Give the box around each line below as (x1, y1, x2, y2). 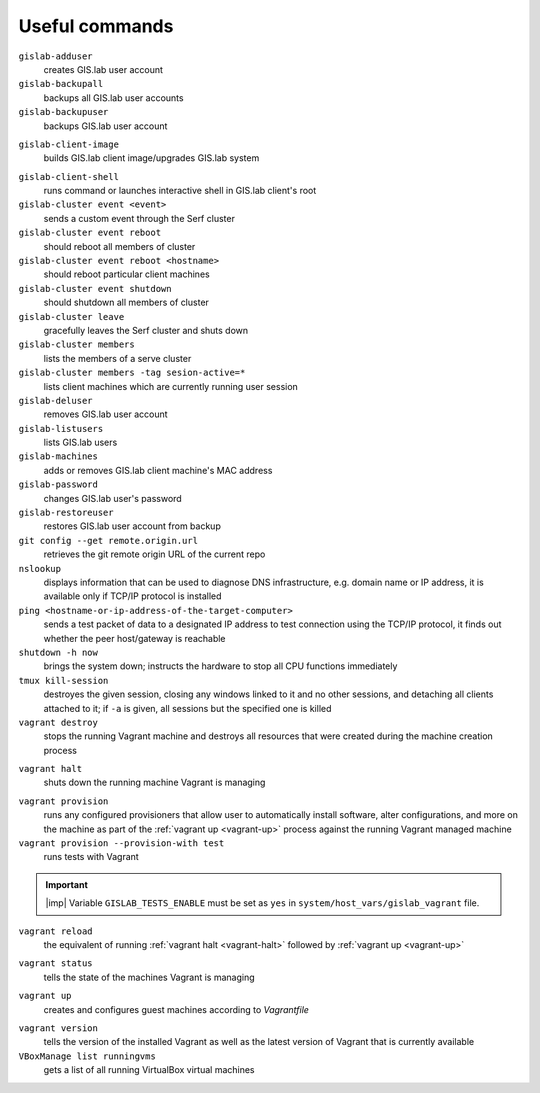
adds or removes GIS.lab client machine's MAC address (43, 464, 273, 476)
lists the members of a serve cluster (43, 352, 192, 364)
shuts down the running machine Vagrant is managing (43, 776, 266, 789)
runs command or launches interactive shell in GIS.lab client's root (43, 185, 317, 197)
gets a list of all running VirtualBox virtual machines (43, 1064, 255, 1076)
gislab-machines (18, 451, 99, 462)
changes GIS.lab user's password (43, 492, 182, 504)
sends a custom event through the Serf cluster (43, 212, 235, 224)
